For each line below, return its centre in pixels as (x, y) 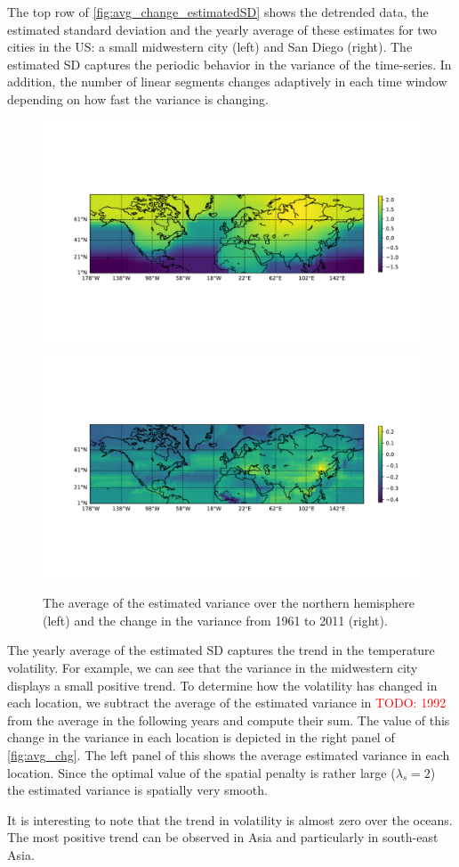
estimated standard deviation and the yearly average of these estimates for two (222, 29)
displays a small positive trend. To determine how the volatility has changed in (222, 685)
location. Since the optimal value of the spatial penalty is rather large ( (201, 772)
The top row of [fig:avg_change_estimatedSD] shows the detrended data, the (218, 12)
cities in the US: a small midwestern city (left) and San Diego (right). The (210, 47)
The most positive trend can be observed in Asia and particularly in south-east (223, 837)
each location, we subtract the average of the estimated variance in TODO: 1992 (227, 703)
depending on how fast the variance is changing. (138, 98)
